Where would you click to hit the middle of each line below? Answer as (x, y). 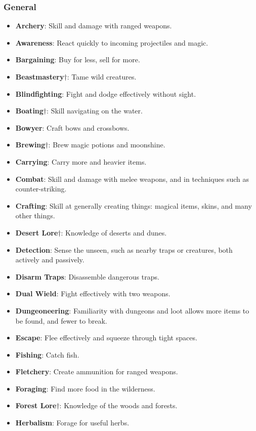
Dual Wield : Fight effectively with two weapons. (93, 293)
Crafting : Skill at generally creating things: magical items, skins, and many (134, 205)
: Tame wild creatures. (102, 76)
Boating (29, 111)
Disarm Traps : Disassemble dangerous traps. (87, 276)
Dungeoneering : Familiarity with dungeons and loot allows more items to (132, 310)
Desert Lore (37, 232)
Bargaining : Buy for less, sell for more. (78, 60)
